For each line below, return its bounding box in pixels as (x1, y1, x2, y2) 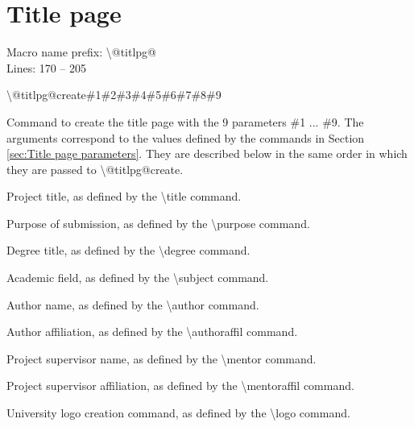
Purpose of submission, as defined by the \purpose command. (6, 214, 310, 231)
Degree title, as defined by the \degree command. (6, 242, 250, 259)
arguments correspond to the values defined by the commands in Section (6, 129, 365, 146)
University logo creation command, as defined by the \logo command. (6, 404, 350, 421)
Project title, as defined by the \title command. (6, 188, 242, 205)
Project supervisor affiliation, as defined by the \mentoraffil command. (6, 377, 354, 394)
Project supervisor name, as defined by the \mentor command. (6, 350, 317, 367)
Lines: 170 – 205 (6, 59, 87, 76)
